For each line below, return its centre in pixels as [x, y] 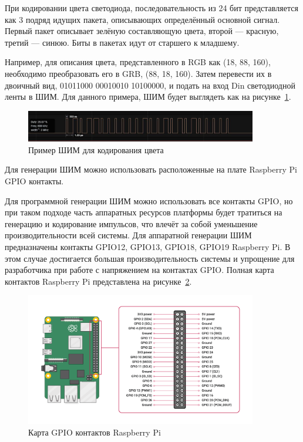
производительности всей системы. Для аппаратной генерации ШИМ [128, 235]
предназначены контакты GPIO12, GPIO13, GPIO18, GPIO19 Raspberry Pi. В [148, 247]
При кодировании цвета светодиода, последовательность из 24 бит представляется [151, 8]
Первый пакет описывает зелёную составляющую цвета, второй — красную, [142, 31]
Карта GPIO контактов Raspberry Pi [95, 432]
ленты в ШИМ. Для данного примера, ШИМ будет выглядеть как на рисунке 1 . [148, 97]
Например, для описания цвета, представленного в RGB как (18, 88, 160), [138, 62]
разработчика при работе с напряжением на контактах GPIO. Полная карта [139, 270]
